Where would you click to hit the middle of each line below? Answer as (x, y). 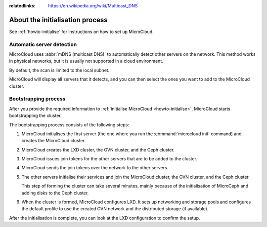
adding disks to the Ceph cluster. (55, 193)
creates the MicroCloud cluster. (54, 141)
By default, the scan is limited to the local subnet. (59, 70)
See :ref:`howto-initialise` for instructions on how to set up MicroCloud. (81, 32)
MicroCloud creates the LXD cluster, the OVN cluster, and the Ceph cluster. (98, 150)
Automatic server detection (43, 44)
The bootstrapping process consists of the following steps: (69, 125)
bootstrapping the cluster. (35, 115)
